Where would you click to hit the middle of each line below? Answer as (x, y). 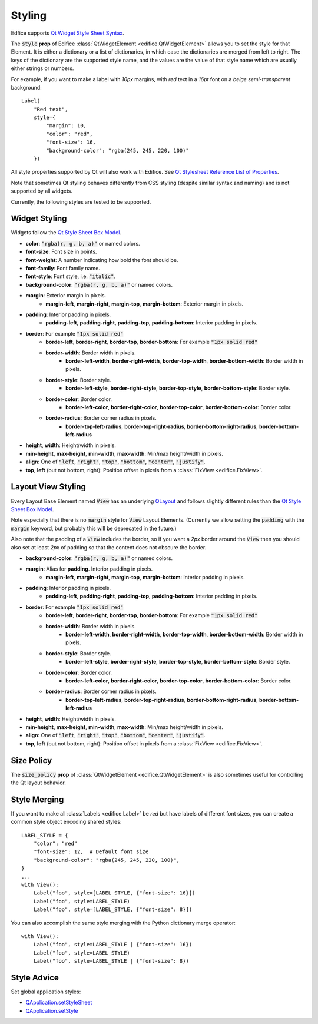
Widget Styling (39, 219)
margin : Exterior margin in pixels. (66, 296)
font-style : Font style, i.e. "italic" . (71, 276)
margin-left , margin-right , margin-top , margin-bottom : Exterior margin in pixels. (145, 304)
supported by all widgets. (42, 191)
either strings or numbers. (42, 68)
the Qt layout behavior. (38, 783)
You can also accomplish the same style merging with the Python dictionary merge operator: (123, 923)
